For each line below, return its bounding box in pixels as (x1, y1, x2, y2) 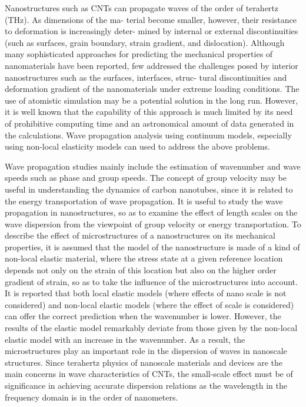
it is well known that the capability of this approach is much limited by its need (5, 105, 293, 118)
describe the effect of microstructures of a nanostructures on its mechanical (5, 229, 275, 241)
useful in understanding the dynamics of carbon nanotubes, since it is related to (5, 183, 293, 195)
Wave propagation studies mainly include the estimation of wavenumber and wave (5, 160, 301, 172)
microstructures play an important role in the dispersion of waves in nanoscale (5, 345, 287, 357)
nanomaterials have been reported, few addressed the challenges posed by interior (5, 59, 298, 71)
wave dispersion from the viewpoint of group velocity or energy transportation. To (5, 217, 301, 230)
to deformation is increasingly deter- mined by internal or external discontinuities (5, 25, 298, 37)
